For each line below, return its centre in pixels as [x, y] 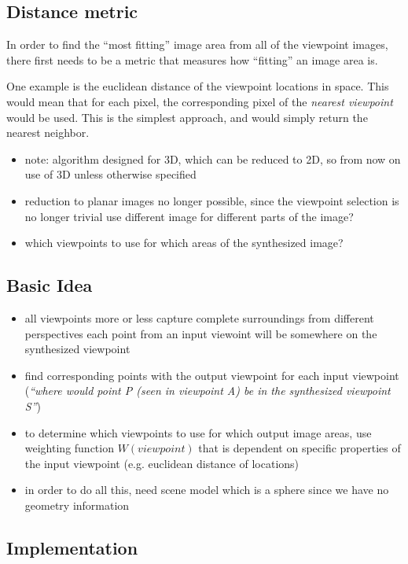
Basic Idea [50, 285]
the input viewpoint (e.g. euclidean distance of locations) [162, 463]
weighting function [69, 448]
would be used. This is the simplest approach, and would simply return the [187, 117]
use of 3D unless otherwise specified [110, 174]
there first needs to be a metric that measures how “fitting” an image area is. [192, 59]
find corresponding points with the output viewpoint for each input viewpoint [212, 375]
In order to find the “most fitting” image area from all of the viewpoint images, [197, 44]
